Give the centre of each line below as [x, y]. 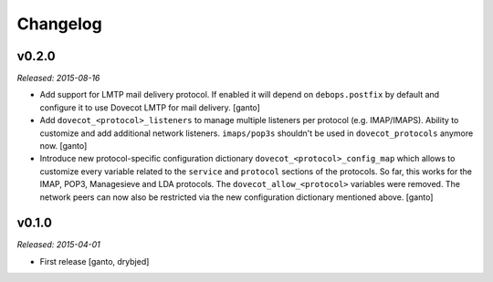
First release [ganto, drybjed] [94, 261]
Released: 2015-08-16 [58, 78]
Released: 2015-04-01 [58, 245]
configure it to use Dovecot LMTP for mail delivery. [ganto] [150, 107]
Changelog [59, 24]
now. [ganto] [63, 146]
